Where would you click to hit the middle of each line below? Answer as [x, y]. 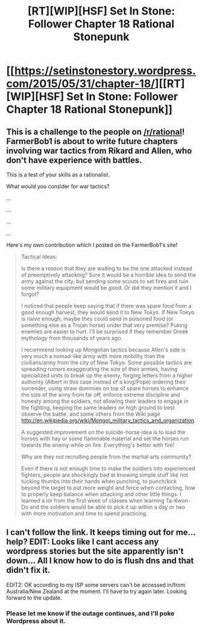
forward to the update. [34, 598]
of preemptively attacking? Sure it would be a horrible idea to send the [108, 275]
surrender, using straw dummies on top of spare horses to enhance [105, 388]
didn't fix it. [28, 570]
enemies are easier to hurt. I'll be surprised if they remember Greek [105, 332]
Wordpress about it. [36, 621]
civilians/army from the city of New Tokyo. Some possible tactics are [106, 362]
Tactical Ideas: [39, 257]
